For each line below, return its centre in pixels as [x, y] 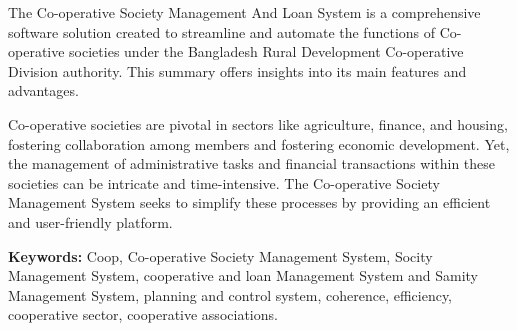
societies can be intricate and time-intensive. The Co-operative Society [224, 182]
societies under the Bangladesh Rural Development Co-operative [266, 51]
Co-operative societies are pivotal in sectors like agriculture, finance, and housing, [258, 123]
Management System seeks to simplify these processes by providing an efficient [249, 202]
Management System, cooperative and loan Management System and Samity [243, 275]
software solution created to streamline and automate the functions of [222, 31]
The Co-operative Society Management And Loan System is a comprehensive [244, 12]
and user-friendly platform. [90, 221]
